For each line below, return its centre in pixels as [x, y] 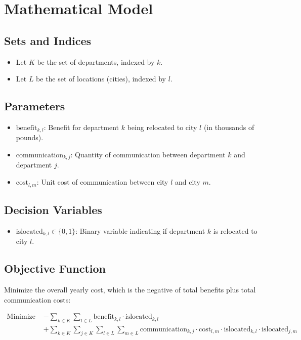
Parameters [35, 106]
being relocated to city [162, 127]
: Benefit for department [81, 127]
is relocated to [235, 230]
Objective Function [55, 268]
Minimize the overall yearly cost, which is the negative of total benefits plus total [130, 289]
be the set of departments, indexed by [96, 61]
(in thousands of [229, 127]
